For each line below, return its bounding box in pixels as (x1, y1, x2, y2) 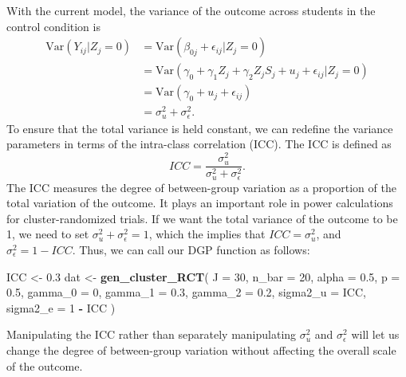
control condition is (6, 18, 101, 34)
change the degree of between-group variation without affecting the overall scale (6, 341, 396, 358)
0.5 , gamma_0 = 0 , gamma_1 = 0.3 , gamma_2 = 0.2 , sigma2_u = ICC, (6, 284, 366, 300)
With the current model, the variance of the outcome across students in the (6, 2, 376, 18)
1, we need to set (6, 226, 89, 242)
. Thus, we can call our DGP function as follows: (72, 242, 310, 257)
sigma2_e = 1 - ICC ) (6, 299, 116, 316)
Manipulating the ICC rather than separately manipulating (6, 326, 297, 343)
